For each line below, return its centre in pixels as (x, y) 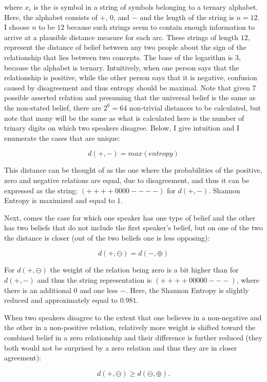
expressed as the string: (41, 190)
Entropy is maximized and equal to (60, 200)
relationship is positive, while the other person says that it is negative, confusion (131, 77)
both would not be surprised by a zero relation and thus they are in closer (121, 347)
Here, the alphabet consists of (51, 17)
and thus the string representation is (94, 280)
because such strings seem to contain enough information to (161, 27)
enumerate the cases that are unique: (62, 138)
